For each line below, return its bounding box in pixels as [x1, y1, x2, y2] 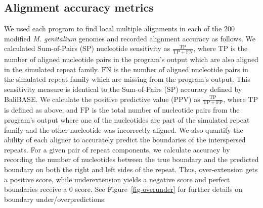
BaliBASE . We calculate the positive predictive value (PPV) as [4, 93, 200, 104]
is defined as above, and [4, 105, 78, 115]
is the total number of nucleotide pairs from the [92, 105, 240, 115]
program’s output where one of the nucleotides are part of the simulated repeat [4, 115, 250, 125]
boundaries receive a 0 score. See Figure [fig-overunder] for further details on [4, 184, 242, 194]
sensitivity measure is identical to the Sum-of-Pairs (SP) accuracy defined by [4, 84, 242, 94]
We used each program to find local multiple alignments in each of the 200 [4, 23, 235, 34]
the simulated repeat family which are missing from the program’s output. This [4, 74, 250, 84]
